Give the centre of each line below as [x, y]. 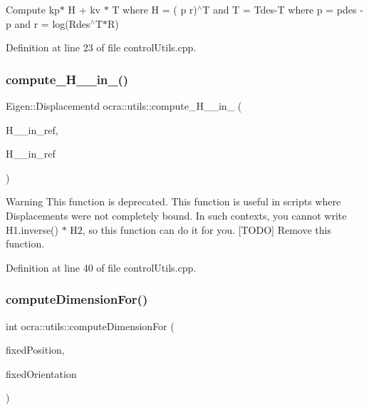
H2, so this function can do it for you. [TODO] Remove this [201, 229]
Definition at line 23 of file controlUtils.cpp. [101, 47]
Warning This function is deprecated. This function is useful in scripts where [173, 201]
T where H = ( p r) [155, 9]
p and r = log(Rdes [48, 23]
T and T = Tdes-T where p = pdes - [283, 9]
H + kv [84, 9]
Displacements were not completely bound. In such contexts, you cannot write [176, 215]
